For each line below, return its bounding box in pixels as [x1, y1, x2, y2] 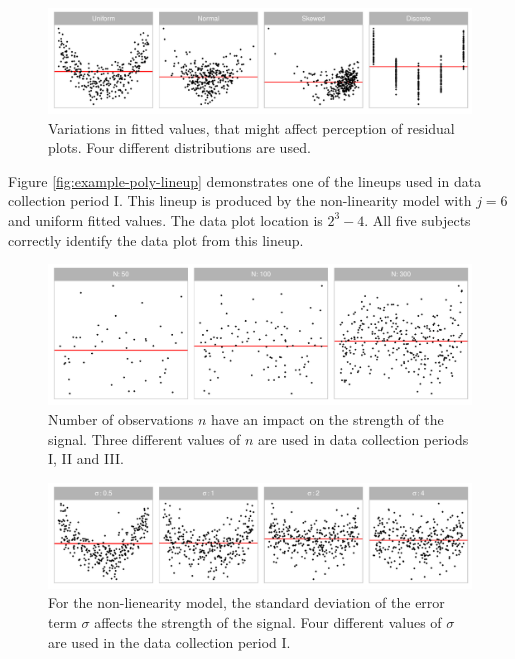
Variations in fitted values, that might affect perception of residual [48, 117, 455, 138]
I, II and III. [48, 448, 124, 469]
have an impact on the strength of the [211, 408, 444, 429]
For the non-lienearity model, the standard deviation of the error [48, 592, 445, 613]
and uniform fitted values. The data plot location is [8, 209, 323, 230]
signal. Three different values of [48, 428, 241, 449]
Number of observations [48, 408, 194, 429]
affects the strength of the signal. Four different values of [94, 611, 442, 632]
